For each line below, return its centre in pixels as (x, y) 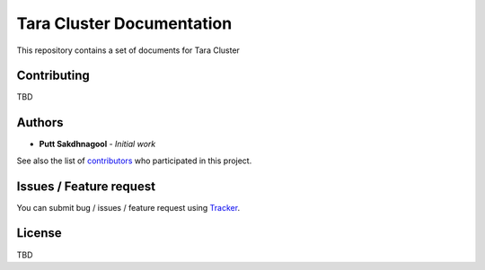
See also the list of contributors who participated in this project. (134, 161)
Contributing (53, 76)
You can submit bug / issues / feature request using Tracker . (128, 207)
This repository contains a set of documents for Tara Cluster (128, 50)
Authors (40, 122)
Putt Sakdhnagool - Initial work (97, 144)
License (39, 233)
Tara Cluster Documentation (124, 23)
